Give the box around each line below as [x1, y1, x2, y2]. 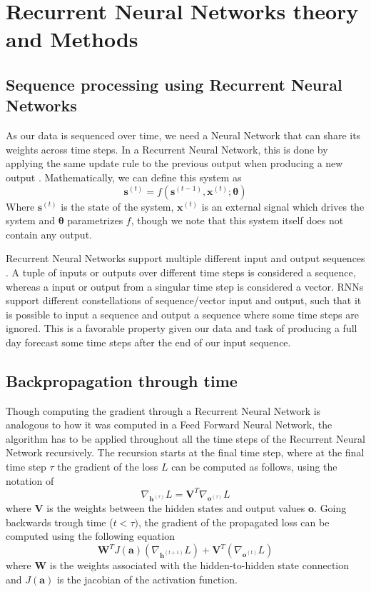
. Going [314, 501, 347, 516]
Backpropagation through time [6, 369, 238, 391]
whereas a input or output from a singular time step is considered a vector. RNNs [6, 279, 364, 294]
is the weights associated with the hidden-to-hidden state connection [49, 558, 350, 573]
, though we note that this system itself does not [131, 213, 344, 228]
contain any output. [6, 226, 92, 241]
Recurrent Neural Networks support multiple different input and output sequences [6, 251, 365, 266]
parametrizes [67, 213, 123, 228]
